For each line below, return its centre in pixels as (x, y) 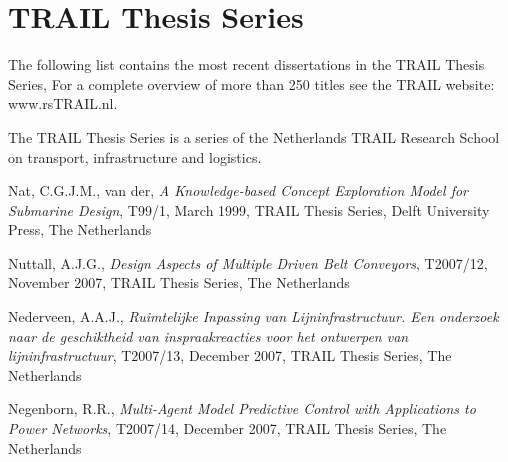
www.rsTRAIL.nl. (63, 103)
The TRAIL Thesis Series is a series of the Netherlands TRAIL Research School (254, 136)
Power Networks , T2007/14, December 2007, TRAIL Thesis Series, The (227, 428)
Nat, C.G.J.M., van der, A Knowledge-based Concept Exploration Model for (238, 190)
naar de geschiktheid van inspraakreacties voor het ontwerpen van (208, 335)
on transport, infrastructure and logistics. (135, 156)
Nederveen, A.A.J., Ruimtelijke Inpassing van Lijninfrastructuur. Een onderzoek (253, 316)
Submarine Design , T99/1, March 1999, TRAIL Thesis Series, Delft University (249, 209)
